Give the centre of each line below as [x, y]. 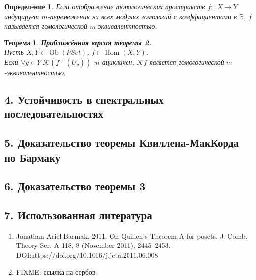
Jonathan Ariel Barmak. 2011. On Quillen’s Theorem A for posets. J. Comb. [132, 235]
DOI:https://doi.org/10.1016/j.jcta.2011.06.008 [87, 255]
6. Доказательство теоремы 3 [75, 186]
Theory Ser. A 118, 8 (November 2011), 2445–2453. [93, 245]
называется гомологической [46, 26]
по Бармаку [32, 157]
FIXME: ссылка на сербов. [57, 271]
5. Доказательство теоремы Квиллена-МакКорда [122, 143]
